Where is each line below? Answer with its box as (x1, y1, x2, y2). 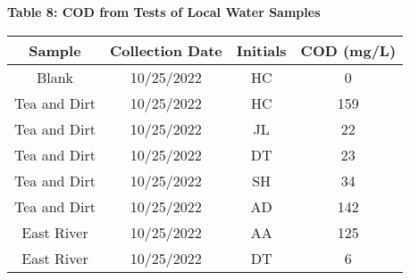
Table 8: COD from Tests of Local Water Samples (7, 3, 321, 21)
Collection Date (109, 39, 222, 61)
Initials (236, 39, 287, 61)
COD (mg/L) (300, 39, 397, 61)
